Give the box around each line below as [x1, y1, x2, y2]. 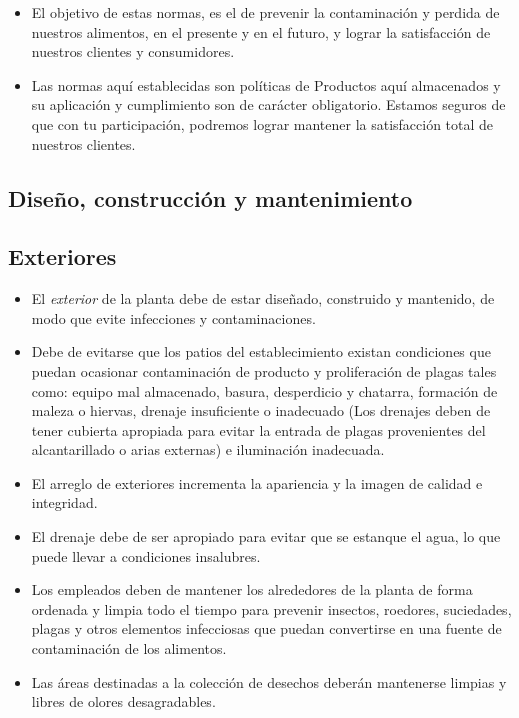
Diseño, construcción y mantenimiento [8, 182, 413, 213]
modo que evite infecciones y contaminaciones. [31, 307, 316, 328]
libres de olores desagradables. [31, 691, 216, 712]
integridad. [31, 492, 98, 513]
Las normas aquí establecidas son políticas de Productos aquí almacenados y [31, 74, 501, 95]
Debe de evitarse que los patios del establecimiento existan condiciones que [31, 341, 491, 362]
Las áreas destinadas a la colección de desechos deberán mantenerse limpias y [31, 671, 507, 692]
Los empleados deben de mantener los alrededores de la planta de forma [31, 579, 473, 600]
